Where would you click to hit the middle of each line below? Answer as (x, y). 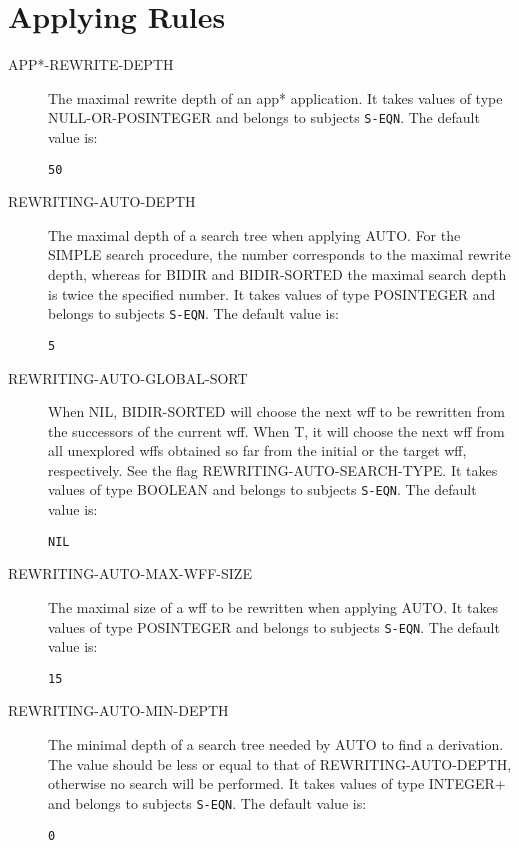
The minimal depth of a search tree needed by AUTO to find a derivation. (276, 744)
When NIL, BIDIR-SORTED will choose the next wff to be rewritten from (276, 411)
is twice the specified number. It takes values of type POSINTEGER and (272, 293)
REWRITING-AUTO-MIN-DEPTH (118, 710)
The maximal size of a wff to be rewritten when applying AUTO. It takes (273, 606)
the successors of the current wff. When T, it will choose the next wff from (276, 430)
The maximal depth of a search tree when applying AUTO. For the (254, 234)
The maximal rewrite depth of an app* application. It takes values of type (275, 97)
